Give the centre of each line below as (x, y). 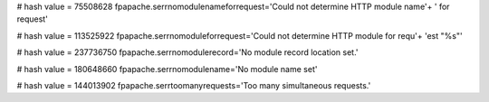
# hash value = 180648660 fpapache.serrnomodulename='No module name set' (167, 69)
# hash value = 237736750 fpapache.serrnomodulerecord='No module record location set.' (187, 52)
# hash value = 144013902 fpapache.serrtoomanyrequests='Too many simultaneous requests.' (194, 85)
